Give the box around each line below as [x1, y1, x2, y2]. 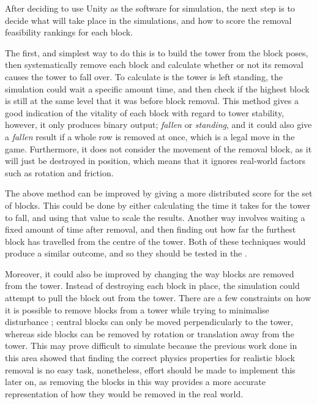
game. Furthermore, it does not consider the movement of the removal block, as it [5, 142, 312, 155]
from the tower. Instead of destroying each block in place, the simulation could [5, 279, 300, 292]
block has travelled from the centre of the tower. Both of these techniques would [5, 234, 306, 247]
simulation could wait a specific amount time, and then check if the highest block [5, 82, 310, 95]
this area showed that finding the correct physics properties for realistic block [5, 351, 296, 364]
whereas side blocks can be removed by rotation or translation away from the [5, 327, 294, 340]
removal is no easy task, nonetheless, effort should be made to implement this [5, 363, 296, 376]
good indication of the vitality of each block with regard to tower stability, [5, 106, 285, 119]
